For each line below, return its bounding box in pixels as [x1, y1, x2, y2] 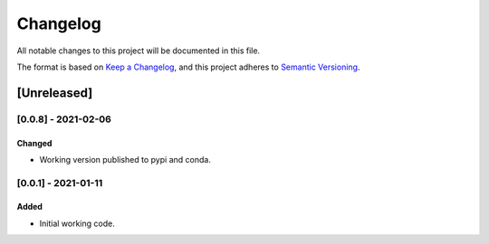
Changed [16, 137, 53, 148]
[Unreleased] [16, 85, 93, 100]
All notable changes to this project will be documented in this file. [16, 45, 261, 56]
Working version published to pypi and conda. [39, 154, 212, 164]
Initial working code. [39, 218, 115, 229]
